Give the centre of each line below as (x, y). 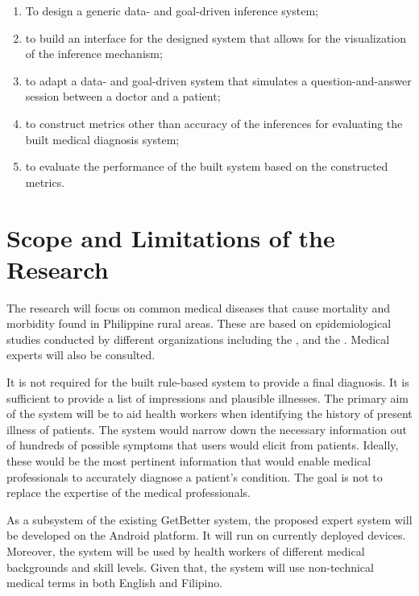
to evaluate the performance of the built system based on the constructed (207, 166)
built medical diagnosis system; (102, 139)
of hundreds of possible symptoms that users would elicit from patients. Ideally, (203, 445)
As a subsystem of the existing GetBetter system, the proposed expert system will (209, 519)
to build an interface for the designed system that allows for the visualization (216, 37)
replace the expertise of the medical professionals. (129, 493)
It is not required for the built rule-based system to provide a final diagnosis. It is (208, 382)
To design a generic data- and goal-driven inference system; (172, 10)
